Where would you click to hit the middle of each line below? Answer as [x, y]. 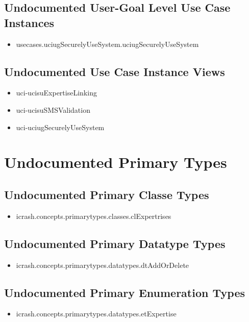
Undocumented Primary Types [116, 162]
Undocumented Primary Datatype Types [115, 243]
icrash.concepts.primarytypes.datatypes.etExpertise [96, 314]
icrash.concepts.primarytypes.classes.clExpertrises [94, 216]
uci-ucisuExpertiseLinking [56, 93]
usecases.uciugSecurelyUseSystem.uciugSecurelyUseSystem [107, 44]
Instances [29, 22]
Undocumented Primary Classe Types [107, 194]
